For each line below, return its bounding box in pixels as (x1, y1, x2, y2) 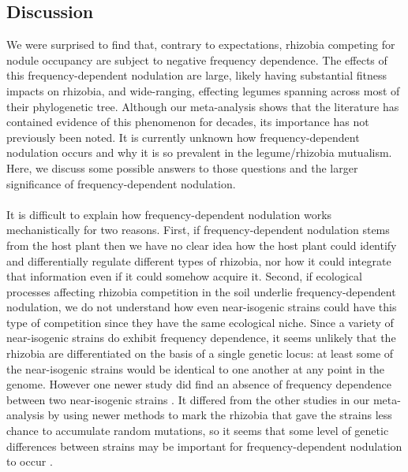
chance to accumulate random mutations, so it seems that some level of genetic (6, 422, 389, 439)
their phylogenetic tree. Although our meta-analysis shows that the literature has (6, 98, 399, 114)
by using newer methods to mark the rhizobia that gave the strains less (47, 407, 392, 423)
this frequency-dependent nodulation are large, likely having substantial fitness (6, 67, 387, 84)
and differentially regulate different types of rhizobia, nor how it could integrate (6, 252, 391, 269)
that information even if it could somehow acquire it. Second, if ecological (6, 268, 362, 284)
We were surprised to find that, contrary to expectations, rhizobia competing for (6, 36, 395, 53)
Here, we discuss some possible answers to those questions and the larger (6, 159, 358, 176)
